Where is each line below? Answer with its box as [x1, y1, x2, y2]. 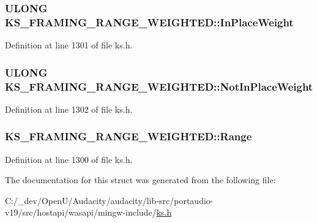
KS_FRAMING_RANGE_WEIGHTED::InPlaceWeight [5, 14, 294, 29]
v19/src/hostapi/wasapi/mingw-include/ [5, 206, 157, 219]
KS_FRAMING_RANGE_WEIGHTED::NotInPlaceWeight [5, 78, 313, 94]
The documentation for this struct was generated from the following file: [5, 173, 276, 186]
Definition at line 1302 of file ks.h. [5, 102, 133, 115]
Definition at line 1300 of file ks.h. [5, 153, 133, 165]
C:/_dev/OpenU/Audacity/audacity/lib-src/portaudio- [5, 194, 214, 206]
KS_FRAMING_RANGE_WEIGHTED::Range [5, 129, 252, 144]
